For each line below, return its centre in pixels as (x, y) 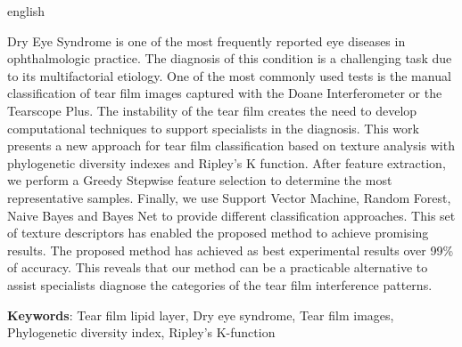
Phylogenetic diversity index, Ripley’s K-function (141, 332)
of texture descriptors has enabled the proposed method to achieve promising (218, 233)
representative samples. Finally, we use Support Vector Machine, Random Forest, (229, 197)
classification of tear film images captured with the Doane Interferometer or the (225, 93)
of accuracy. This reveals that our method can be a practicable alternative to (218, 267)
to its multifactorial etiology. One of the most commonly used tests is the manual (229, 75)
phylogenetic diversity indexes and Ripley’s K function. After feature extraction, (227, 162)
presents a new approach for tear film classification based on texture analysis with (231, 145)
